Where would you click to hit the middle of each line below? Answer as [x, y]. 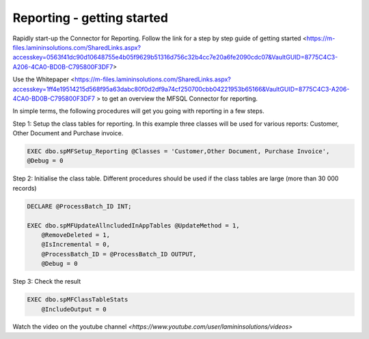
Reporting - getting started [91, 18]
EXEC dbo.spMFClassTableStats [78, 300]
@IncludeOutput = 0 [74, 309]
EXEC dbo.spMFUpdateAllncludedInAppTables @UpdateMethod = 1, [133, 225]
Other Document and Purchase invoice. [68, 133]
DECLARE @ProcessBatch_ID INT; [80, 206]
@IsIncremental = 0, [76, 245]
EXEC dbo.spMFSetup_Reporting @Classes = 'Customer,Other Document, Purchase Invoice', [178, 151]
